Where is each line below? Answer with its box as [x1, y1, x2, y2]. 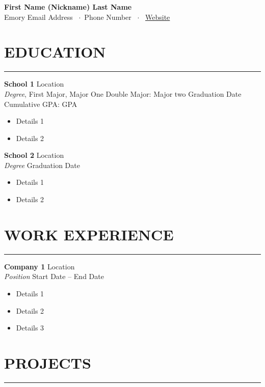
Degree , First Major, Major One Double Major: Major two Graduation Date [4, 88, 242, 99]
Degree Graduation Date [4, 159, 80, 170]
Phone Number [84, 11, 131, 22]
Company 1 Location [4, 261, 75, 271]
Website [145, 11, 170, 22]
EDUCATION [4, 41, 106, 62]
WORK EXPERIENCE [4, 224, 174, 244]
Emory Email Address [4, 11, 73, 22]
